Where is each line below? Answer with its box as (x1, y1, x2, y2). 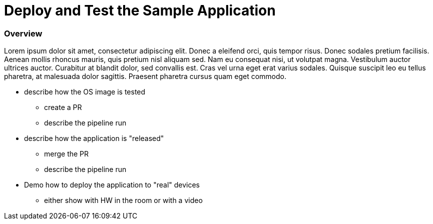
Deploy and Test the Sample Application (4, 2, 276, 19)
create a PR (44, 103, 82, 112)
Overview (4, 28, 43, 38)
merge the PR (44, 149, 89, 158)
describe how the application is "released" (24, 134, 164, 143)
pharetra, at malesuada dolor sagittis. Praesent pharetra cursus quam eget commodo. (4, 72, 286, 81)
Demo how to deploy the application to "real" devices (24, 180, 200, 189)
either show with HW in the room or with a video (44, 196, 203, 205)
